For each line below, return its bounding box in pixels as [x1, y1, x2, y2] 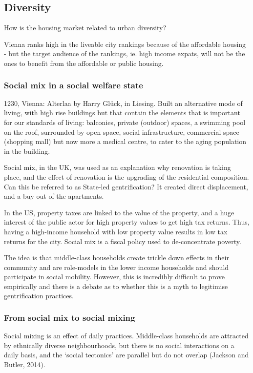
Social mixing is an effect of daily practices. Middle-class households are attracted [4, 331, 249, 341]
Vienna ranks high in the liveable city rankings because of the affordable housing [4, 39, 246, 49]
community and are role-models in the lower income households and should [4, 262, 229, 272]
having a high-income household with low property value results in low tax [4, 226, 228, 236]
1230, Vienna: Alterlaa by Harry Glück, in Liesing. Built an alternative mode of [4, 98, 243, 108]
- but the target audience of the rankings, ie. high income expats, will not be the [4, 48, 245, 59]
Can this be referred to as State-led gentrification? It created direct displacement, [4, 181, 248, 191]
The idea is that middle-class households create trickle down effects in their [4, 252, 229, 263]
